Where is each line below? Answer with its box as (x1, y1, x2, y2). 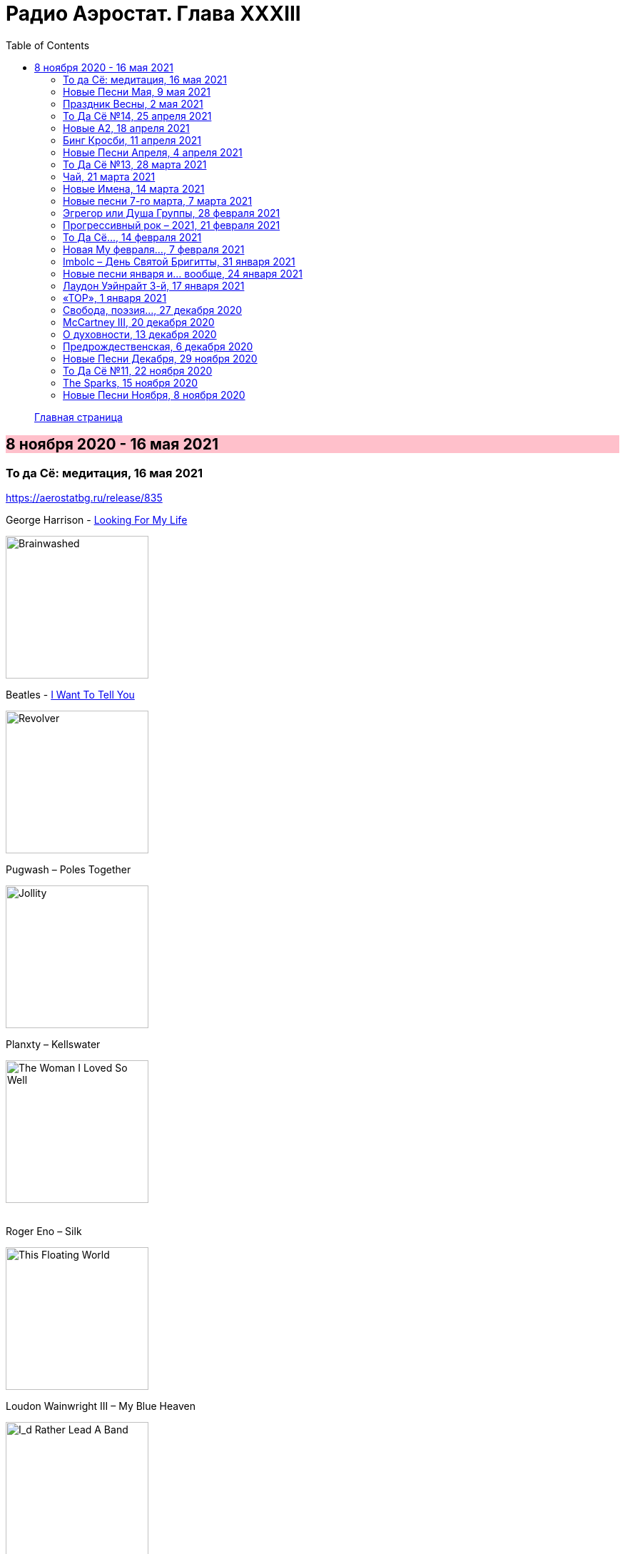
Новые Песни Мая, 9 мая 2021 (63, 85, 210, 98)
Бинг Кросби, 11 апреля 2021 (63, 133, 202, 146)
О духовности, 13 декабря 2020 (63, 327, 217, 340)
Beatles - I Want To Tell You (6, 688, 135, 701)
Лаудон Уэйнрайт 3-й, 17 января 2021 (63, 279, 245, 292)
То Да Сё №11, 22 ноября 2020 (63, 364, 213, 377)
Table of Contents (6, 39, 90, 51)
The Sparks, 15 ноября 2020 (63, 376, 198, 389)
